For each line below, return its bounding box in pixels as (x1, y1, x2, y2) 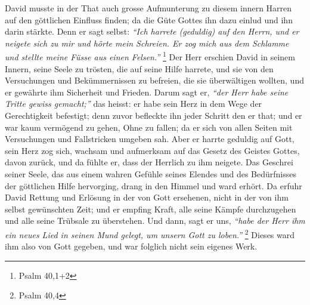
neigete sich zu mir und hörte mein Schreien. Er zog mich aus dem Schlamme (5, 36, 289, 49)
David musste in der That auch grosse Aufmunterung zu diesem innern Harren (5, 2, 292, 14)
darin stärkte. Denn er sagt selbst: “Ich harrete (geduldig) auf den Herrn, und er (5, 25, 299, 38)
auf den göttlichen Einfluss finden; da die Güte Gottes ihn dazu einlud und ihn (5, 13, 293, 26)
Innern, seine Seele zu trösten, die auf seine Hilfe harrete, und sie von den (5, 62, 274, 75)
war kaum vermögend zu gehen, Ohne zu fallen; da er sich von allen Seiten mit (5, 121, 293, 133)
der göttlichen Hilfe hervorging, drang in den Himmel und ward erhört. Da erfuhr (5, 179, 302, 192)
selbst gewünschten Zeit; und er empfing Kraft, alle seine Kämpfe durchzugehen (5, 202, 296, 215)
